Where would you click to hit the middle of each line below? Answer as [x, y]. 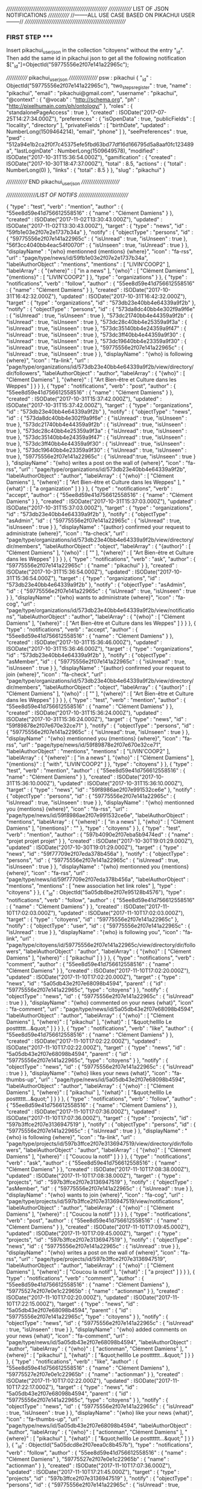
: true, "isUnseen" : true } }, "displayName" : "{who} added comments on [96, 1330]
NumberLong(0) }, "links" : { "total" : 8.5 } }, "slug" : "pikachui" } [86, 170]
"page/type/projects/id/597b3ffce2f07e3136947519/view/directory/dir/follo [99, 1144]
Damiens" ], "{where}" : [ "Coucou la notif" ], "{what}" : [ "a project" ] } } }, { [101, 1272]
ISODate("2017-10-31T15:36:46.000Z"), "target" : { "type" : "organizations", [100, 649]
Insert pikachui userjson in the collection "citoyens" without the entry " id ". [95, 51]
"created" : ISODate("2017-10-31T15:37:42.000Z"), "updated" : [84, 399]
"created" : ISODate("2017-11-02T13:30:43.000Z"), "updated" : [84, 220]
